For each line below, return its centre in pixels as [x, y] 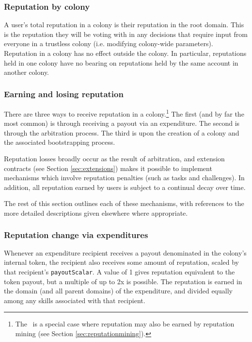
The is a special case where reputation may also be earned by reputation [125, 324]
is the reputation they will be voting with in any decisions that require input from [126, 34]
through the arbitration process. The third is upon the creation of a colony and [122, 132]
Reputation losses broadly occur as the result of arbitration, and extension [114, 159]
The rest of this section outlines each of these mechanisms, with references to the [124, 203]
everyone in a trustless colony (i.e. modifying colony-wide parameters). [109, 43]
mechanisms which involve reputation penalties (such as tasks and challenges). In [124, 178]
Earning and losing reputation [64, 94]
